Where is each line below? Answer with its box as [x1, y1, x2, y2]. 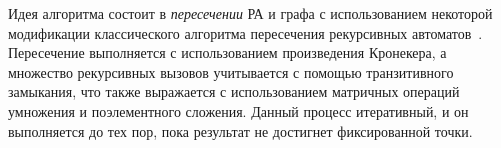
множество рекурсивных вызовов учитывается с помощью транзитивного [8, 61, 454, 82]
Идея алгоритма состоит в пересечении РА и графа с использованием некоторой [8, 3, 493, 23]
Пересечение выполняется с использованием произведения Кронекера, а [8, 42, 447, 63]
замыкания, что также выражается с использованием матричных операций [8, 81, 460, 102]
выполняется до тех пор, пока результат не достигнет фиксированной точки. [8, 120, 473, 141]
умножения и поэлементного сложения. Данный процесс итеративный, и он [8, 100, 469, 121]
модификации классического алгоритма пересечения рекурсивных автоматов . [8, 22, 483, 43]
